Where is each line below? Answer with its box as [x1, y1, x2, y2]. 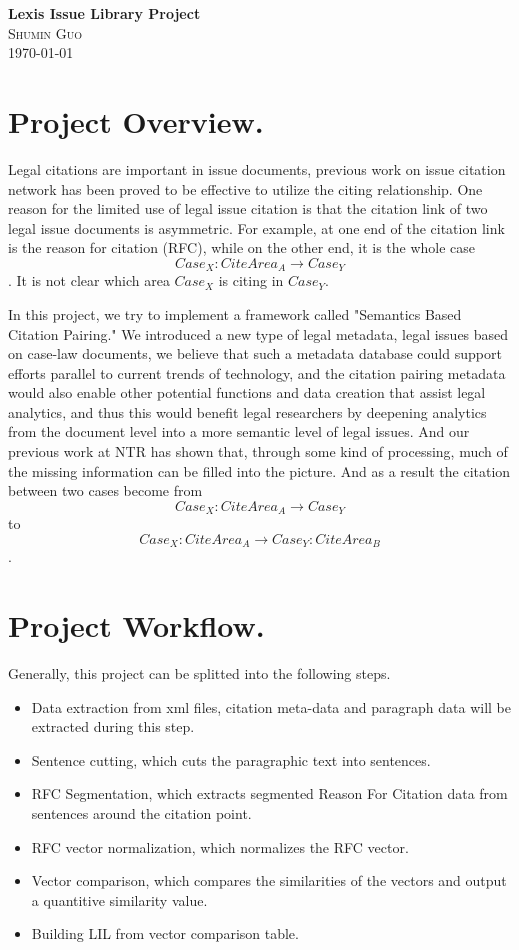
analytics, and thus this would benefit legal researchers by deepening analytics [8, 401, 487, 422]
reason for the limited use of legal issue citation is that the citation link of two [8, 198, 488, 219]
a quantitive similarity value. [31, 889, 208, 910]
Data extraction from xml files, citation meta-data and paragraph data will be [31, 696, 511, 717]
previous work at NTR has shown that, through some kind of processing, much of [8, 441, 508, 462]
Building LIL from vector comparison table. [31, 923, 299, 944]
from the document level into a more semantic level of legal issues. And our [8, 421, 470, 442]
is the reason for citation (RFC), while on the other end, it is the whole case [8, 237, 476, 258]
